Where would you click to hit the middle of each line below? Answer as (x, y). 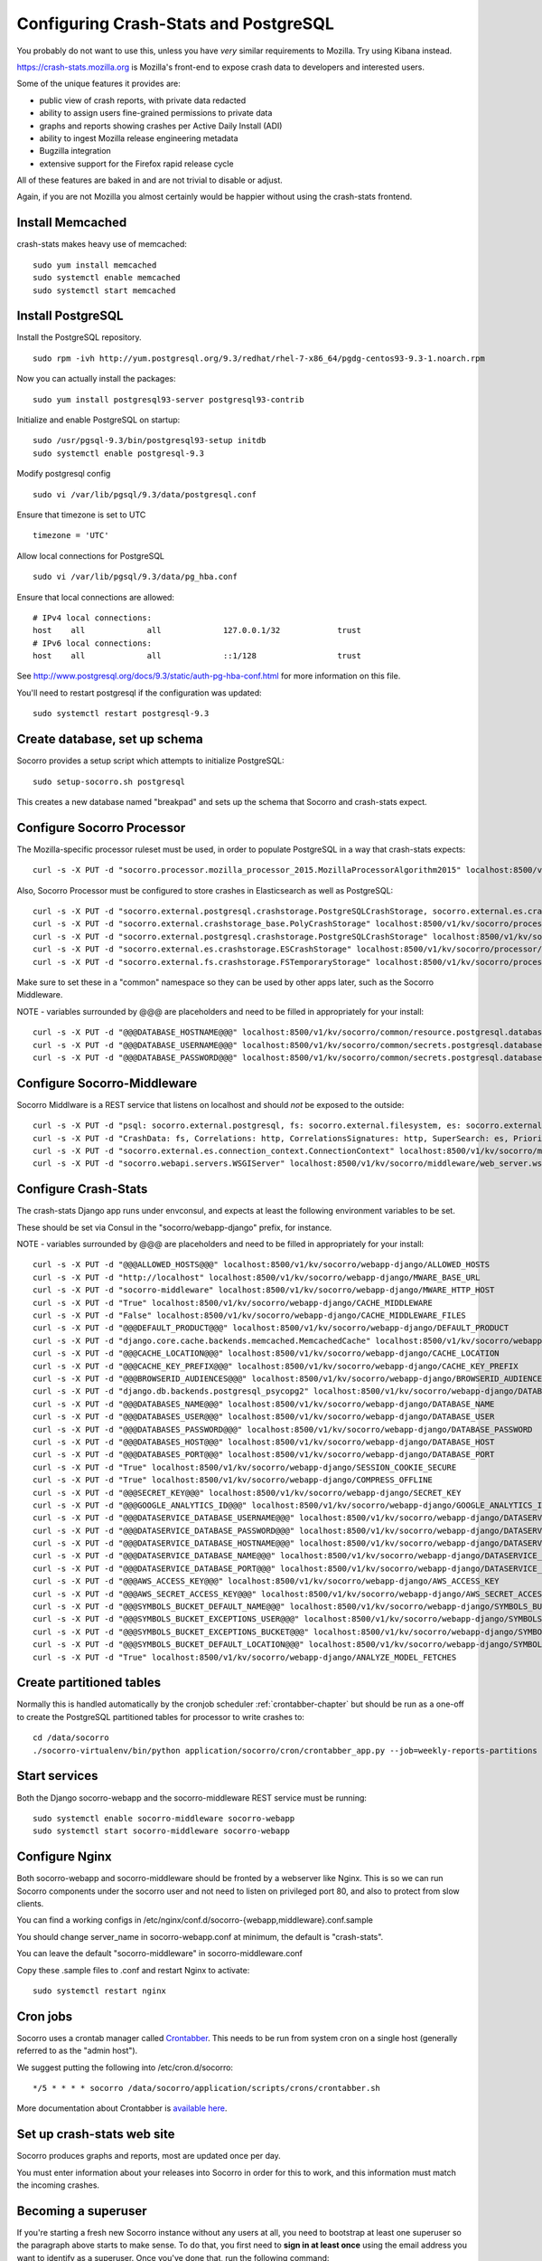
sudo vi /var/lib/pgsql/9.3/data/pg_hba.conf (135, 577)
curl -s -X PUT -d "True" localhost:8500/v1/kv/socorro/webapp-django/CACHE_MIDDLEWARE (233, 1303)
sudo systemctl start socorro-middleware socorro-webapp (162, 1831)
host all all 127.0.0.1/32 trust (197, 630)
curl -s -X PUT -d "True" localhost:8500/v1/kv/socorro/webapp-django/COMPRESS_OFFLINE (233, 1480)
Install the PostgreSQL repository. (79, 337)
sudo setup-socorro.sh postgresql (109, 781)
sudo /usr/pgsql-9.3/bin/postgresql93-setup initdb (150, 440)
